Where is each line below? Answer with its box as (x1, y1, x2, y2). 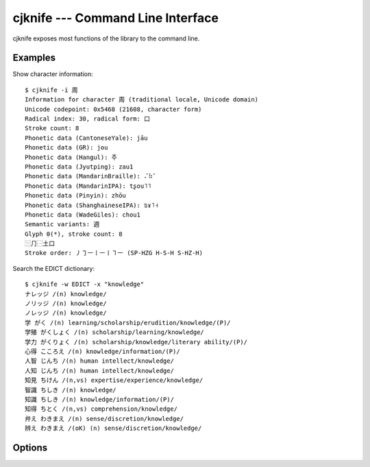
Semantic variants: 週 (25, 220, 100, 228)
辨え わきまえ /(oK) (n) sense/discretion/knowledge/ (25, 424, 202, 432)
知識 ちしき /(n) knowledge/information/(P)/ (25, 395, 175, 403)
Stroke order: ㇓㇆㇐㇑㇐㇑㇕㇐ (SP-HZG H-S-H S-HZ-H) (25, 249, 203, 257)
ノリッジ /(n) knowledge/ (25, 300, 107, 308)
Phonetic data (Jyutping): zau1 (25, 163, 134, 171)
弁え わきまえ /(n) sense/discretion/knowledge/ (25, 415, 184, 422)
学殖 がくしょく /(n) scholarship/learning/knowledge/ (25, 328, 205, 336)
